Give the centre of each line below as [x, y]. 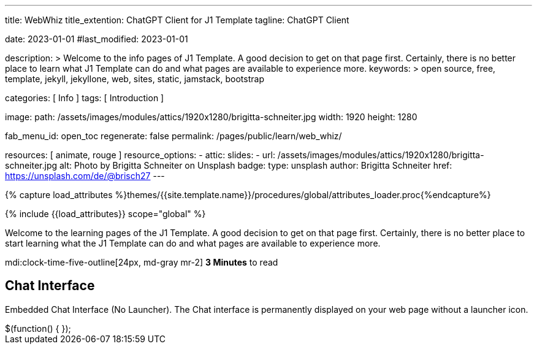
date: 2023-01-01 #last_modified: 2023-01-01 [97, 39]
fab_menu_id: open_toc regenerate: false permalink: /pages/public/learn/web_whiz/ [173, 136]
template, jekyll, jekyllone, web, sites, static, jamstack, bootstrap [135, 79]
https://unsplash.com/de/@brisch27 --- [85, 176]
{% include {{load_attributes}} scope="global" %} [105, 214]
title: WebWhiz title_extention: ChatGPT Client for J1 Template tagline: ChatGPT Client [177, 20]
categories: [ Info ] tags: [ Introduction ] [85, 98]
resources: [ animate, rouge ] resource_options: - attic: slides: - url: [140, 155]
